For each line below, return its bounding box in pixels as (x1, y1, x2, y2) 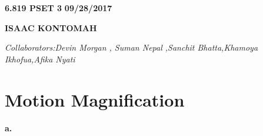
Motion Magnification (5, 87, 185, 111)
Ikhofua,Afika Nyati (5, 52, 75, 65)
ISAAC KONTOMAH (5, 21, 97, 34)
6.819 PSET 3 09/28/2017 (5, 2, 112, 14)
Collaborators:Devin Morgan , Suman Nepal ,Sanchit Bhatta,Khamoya (5, 41, 258, 54)
